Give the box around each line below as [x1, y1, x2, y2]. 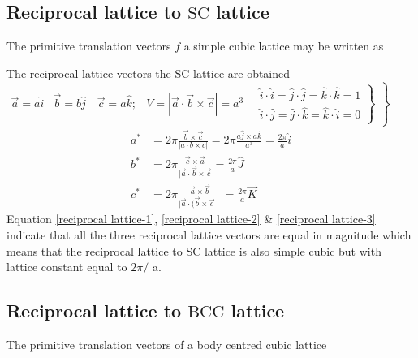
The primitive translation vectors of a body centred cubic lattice [6, 335, 327, 352]
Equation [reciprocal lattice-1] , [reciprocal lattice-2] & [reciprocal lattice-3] [6, 210, 376, 227]
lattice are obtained [193, 64, 291, 81]
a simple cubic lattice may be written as [183, 37, 384, 54]
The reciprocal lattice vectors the [6, 64, 171, 81]
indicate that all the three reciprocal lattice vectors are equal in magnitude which [6, 226, 412, 243]
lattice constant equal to [6, 258, 127, 275]
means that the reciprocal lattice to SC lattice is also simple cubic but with [6, 242, 381, 259]
